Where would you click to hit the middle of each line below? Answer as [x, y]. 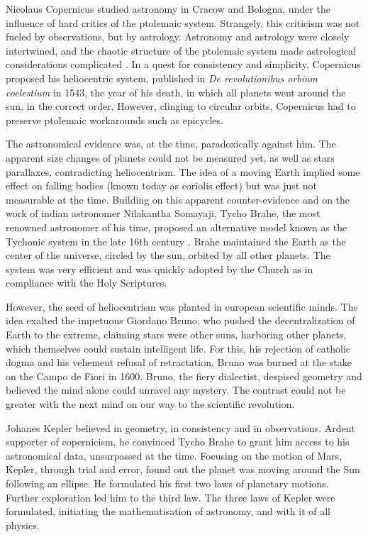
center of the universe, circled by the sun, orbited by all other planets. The [168, 255]
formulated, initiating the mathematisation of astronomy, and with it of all [168, 511]
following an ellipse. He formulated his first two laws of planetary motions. [167, 483]
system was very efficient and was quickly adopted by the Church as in [160, 268]
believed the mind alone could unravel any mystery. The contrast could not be [176, 390]
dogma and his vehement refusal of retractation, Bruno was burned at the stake [179, 362]
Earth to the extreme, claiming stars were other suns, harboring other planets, [176, 334]
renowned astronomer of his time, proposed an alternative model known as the [177, 227]
